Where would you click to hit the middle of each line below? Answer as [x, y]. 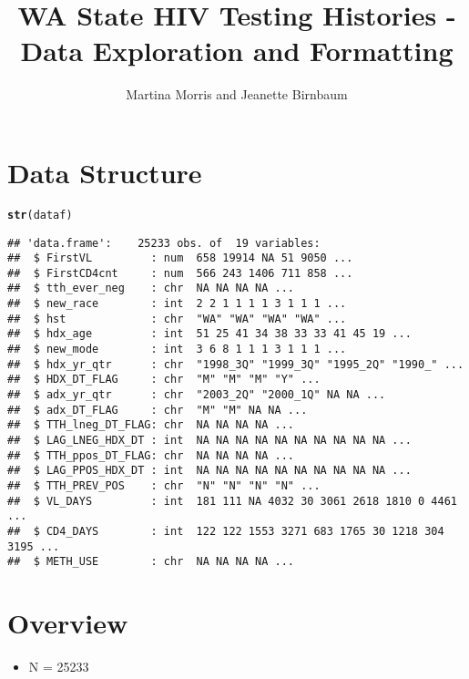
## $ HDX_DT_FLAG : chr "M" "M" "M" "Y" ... [164, 380]
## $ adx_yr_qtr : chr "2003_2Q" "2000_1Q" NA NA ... [197, 395]
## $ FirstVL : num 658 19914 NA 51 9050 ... [180, 258]
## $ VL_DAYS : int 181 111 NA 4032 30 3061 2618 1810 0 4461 [232, 501]
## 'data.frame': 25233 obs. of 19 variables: [164, 243]
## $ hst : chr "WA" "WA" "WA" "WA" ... [177, 319]
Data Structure [105, 172]
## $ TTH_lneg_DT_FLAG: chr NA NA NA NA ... [151, 425]
